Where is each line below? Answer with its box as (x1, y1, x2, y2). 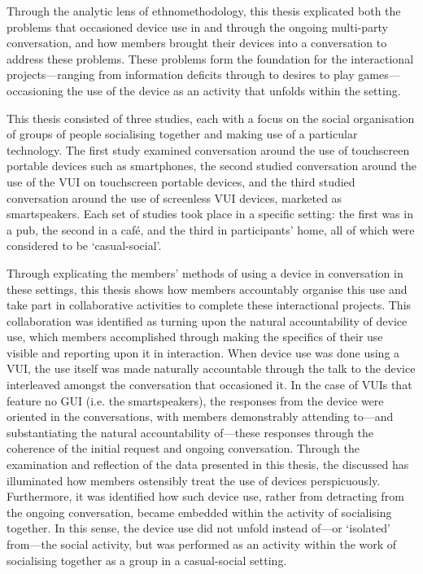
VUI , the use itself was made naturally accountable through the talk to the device (7, 360, 416, 377)
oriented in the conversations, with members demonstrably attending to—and (7, 408, 394, 425)
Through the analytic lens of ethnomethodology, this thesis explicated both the (7, 2, 401, 19)
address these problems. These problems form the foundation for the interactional (7, 50, 414, 67)
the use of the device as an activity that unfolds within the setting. (67, 81, 401, 99)
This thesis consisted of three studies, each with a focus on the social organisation (7, 109, 415, 126)
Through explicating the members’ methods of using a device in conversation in (7, 264, 403, 281)
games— (358, 66, 400, 83)
